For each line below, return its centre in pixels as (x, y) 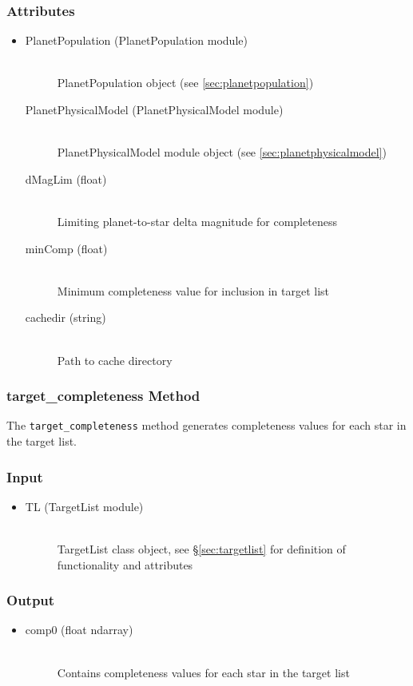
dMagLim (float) (66, 178)
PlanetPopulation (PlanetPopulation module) (136, 40)
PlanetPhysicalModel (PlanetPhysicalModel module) (154, 109)
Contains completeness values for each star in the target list (203, 672)
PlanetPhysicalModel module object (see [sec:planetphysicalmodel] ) (222, 152)
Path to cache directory (115, 360)
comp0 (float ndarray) (79, 630)
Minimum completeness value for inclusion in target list (193, 290)
